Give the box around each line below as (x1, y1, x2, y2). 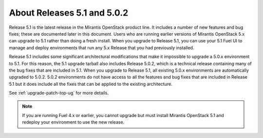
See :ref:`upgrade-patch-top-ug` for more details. (9, 90, 109, 96)
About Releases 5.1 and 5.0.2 (9, 7, 129, 18)
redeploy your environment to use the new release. (22, 119, 125, 125)
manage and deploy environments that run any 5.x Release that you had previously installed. (9, 44, 194, 51)
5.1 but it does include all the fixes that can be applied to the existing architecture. (9, 81, 172, 87)
